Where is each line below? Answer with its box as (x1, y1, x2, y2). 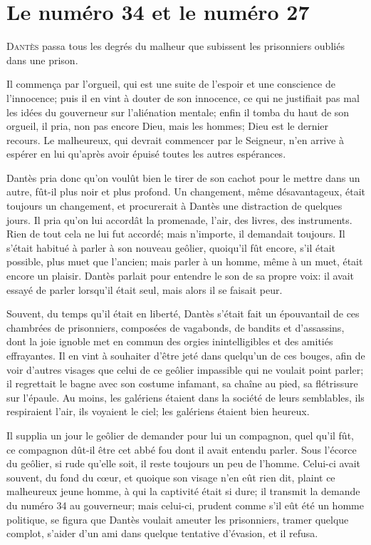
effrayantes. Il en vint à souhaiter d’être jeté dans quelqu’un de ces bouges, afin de (6, 348, 365, 362)
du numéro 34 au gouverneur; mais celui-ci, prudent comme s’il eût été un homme (6, 497, 364, 512)
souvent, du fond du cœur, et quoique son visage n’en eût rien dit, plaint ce (6, 469, 335, 484)
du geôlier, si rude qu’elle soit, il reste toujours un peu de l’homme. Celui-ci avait (6, 456, 361, 471)
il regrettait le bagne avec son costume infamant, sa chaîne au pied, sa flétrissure (6, 376, 358, 391)
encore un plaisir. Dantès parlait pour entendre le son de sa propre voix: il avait (6, 268, 355, 283)
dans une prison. (6, 52, 78, 67)
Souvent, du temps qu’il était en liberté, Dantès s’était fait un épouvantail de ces (6, 306, 360, 321)
